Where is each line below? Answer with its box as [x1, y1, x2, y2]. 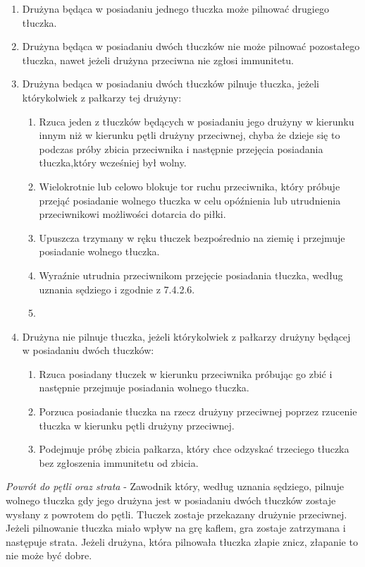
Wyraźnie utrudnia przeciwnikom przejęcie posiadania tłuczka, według [39, 267, 343, 282]
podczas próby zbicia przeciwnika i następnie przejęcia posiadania [39, 141, 323, 156]
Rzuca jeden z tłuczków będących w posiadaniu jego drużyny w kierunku [39, 114, 354, 128]
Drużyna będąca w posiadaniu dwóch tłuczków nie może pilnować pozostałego [22, 39, 360, 54]
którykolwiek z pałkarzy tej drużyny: [22, 90, 182, 104]
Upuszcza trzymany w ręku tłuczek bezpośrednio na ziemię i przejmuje [39, 230, 345, 245]
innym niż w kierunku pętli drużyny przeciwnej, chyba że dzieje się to [39, 128, 340, 142]
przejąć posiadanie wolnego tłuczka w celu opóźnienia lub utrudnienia [39, 193, 341, 207]
